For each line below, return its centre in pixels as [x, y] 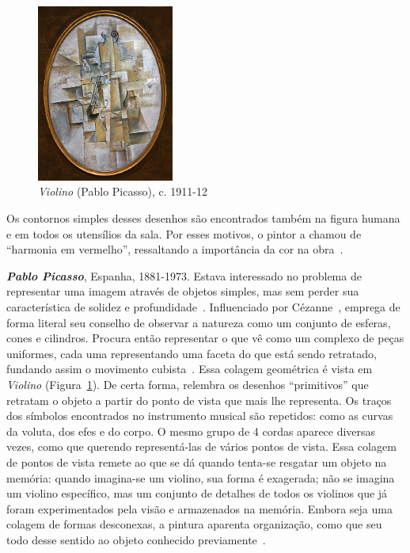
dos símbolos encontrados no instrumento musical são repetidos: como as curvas [200, 416]
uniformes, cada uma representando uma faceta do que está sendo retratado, [192, 353]
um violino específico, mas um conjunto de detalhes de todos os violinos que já [197, 493]
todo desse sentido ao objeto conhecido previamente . [136, 539]
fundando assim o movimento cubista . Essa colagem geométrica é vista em [190, 369]
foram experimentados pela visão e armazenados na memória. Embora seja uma [199, 508]
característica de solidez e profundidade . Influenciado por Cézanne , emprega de [203, 307]
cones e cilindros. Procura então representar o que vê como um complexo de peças [205, 338]
